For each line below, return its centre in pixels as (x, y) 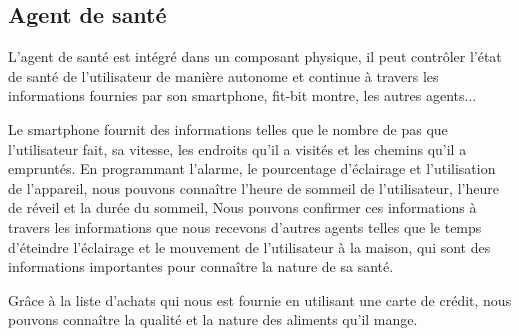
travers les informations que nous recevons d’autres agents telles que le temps (245, 226)
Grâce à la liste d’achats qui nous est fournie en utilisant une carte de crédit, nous (260, 299)
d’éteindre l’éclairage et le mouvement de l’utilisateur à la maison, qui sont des (249, 246)
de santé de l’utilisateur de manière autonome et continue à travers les (223, 75)
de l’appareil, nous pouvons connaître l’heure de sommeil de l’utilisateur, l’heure (253, 187)
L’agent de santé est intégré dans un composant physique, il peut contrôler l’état (255, 56)
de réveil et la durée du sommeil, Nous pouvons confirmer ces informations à (242, 207)
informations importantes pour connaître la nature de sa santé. (201, 266)
